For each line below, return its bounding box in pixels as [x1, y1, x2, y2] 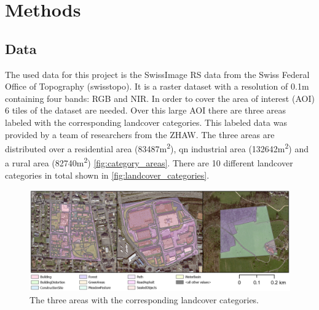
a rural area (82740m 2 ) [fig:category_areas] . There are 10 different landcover [5, 155, 293, 169]
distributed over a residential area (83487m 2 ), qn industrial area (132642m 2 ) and [5, 141, 309, 155]
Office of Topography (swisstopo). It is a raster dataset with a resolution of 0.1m [5, 80, 309, 93]
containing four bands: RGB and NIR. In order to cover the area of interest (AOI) [5, 91, 315, 104]
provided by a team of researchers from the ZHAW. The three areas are [5, 128, 275, 141]
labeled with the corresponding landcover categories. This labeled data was [5, 115, 287, 128]
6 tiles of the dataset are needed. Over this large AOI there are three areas [5, 104, 286, 117]
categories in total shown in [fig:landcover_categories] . [5, 168, 210, 181]
